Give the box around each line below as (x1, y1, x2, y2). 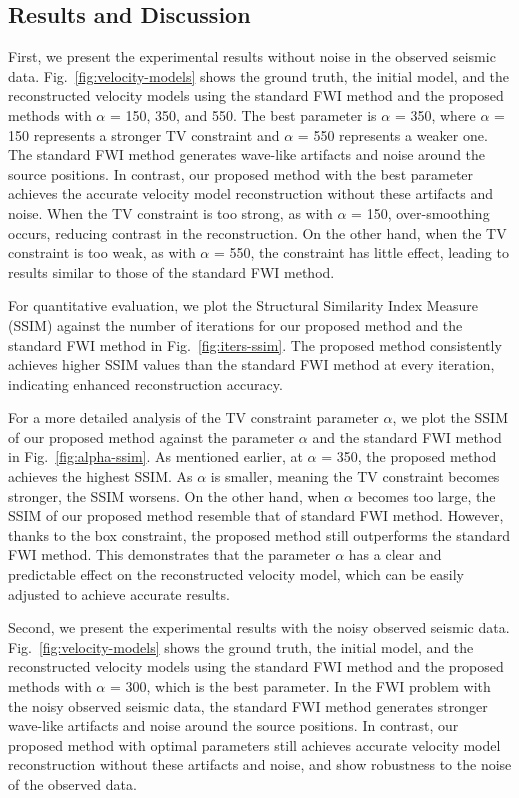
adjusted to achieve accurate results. (8, 583, 230, 604)
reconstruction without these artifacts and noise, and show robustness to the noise (8, 754, 512, 775)
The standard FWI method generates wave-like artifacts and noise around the (8, 144, 486, 165)
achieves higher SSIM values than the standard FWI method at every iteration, (8, 354, 495, 375)
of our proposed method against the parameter (8, 426, 295, 447)
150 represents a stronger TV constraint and (8, 124, 280, 145)
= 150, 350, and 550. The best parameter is (109, 104, 377, 125)
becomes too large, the (357, 485, 496, 506)
